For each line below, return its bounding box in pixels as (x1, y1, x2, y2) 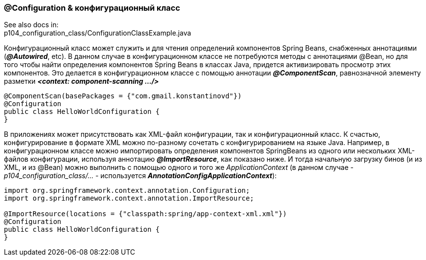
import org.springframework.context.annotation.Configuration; (4, 186, 250, 195)
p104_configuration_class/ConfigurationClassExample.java (4, 29, 191, 37)
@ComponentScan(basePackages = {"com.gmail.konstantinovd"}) (4, 92, 242, 100)
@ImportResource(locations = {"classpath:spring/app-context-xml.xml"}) (4, 210, 287, 218)
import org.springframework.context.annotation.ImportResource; (4, 194, 254, 203)
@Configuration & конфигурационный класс (4, 3, 180, 13)
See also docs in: (4, 20, 59, 29)
